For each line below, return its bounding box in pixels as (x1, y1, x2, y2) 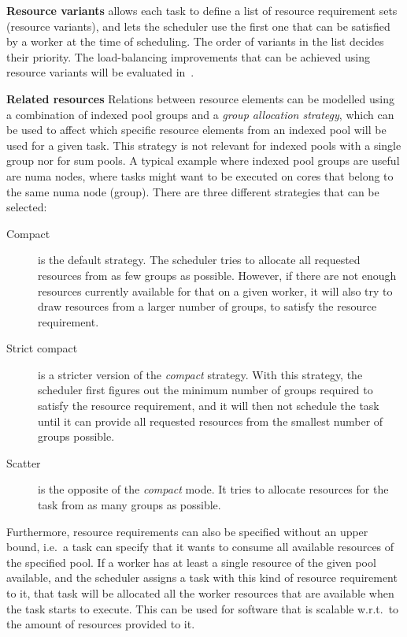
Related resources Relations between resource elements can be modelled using (6, 90, 395, 106)
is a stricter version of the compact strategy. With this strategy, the (38, 366, 363, 382)
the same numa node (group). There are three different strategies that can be (6, 183, 379, 199)
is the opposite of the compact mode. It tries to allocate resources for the (38, 481, 389, 497)
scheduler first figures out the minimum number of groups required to (38, 382, 373, 398)
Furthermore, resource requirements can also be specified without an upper (6, 523, 368, 539)
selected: (6, 199, 47, 215)
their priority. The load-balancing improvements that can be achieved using (6, 48, 370, 65)
